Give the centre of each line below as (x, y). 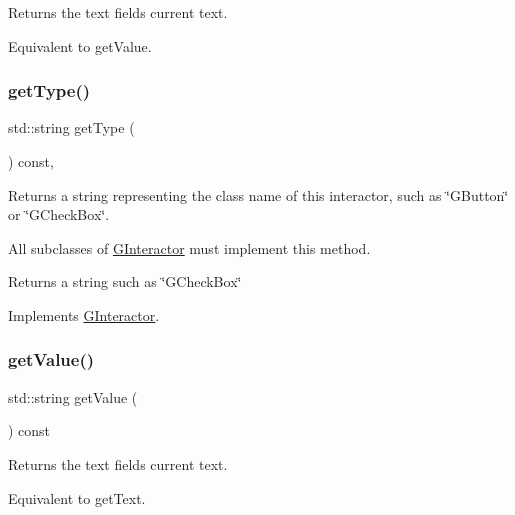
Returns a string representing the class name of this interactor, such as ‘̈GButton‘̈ (258, 194)
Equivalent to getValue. (80, 45)
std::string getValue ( (73, 396)
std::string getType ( (71, 127)
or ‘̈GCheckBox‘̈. (59, 214)
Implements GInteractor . (84, 314)
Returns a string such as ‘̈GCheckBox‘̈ (125, 281)
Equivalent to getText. (77, 497)
